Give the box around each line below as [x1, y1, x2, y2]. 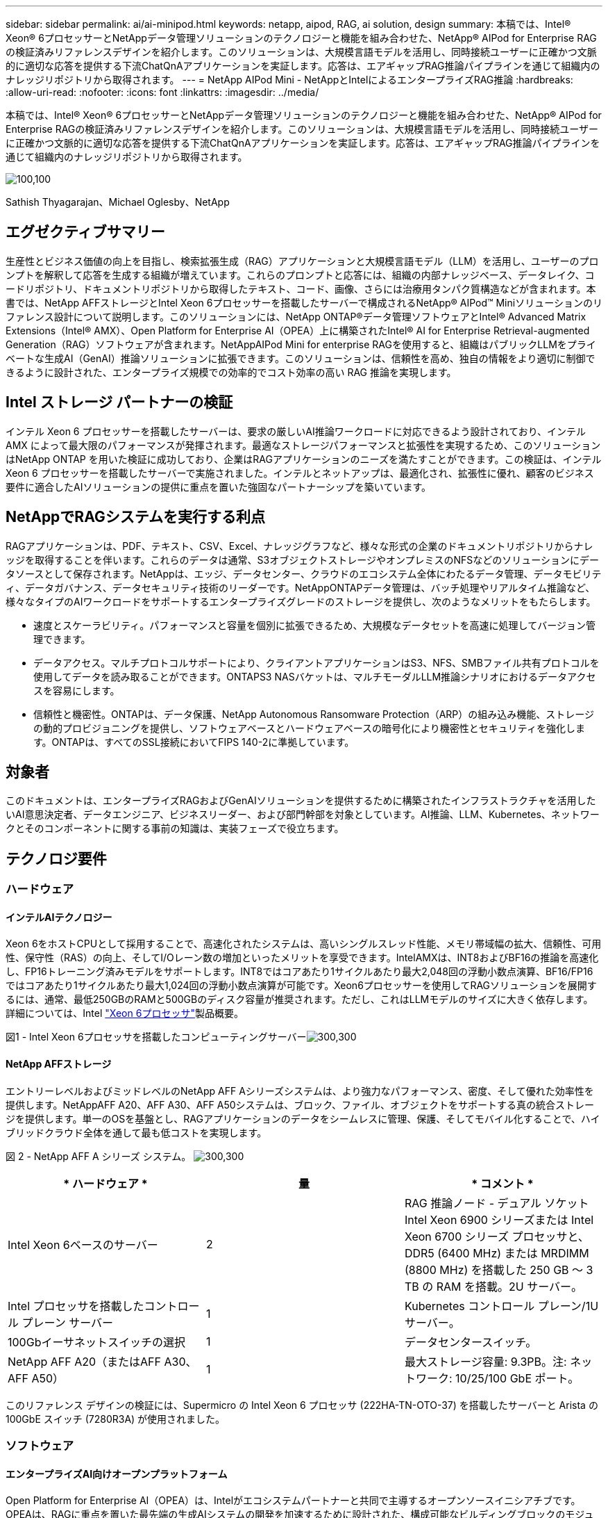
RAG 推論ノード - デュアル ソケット [404, 1195, 589, 1210]
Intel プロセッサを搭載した [8, 1298, 144, 1313]
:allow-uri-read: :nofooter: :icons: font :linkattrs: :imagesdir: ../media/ [6, 86, 319, 98]
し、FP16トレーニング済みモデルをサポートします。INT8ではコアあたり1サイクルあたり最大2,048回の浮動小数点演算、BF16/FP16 [6, 965, 593, 978]
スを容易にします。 [33, 684, 120, 696]
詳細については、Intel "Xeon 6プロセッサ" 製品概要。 [6, 1007, 244, 1020]
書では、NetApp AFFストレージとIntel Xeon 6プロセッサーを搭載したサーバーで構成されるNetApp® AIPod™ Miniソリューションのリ [6, 296, 602, 309]
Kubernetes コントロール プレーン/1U [404, 1298, 599, 1313]
